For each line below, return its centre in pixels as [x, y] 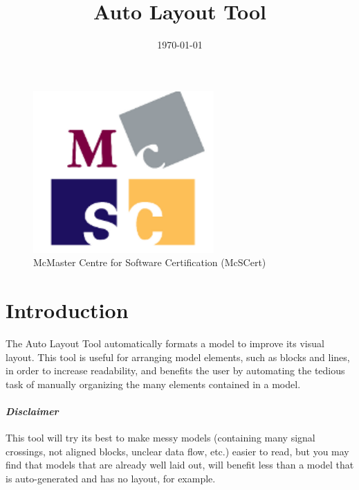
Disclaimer [32, 411]
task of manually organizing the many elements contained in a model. [153, 384]
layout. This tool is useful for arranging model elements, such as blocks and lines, [178, 357]
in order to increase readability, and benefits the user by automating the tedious [175, 370]
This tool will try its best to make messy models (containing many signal [160, 438]
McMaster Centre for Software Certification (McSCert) [150, 262]
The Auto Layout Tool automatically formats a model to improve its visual [165, 343]
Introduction [67, 310]
